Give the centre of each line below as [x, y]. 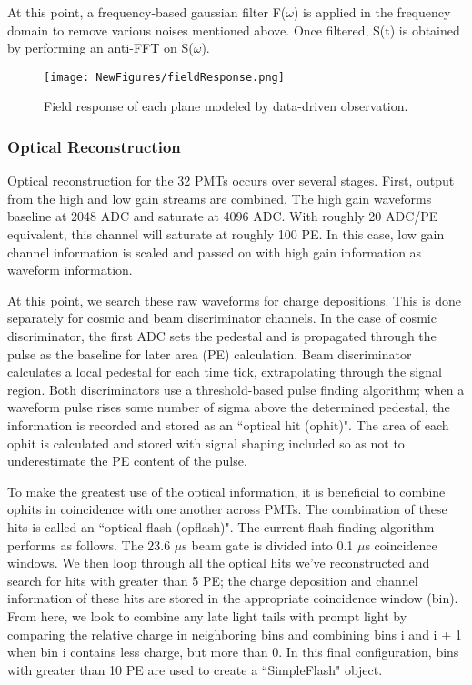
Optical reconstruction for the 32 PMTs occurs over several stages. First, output [231, 181]
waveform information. [70, 270]
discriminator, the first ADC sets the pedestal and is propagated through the [222, 336]
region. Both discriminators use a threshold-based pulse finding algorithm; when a [236, 389]
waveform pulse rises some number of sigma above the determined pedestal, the [229, 407]
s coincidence [401, 544]
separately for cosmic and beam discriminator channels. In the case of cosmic [222, 318]
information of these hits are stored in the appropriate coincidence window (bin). [233, 598]
